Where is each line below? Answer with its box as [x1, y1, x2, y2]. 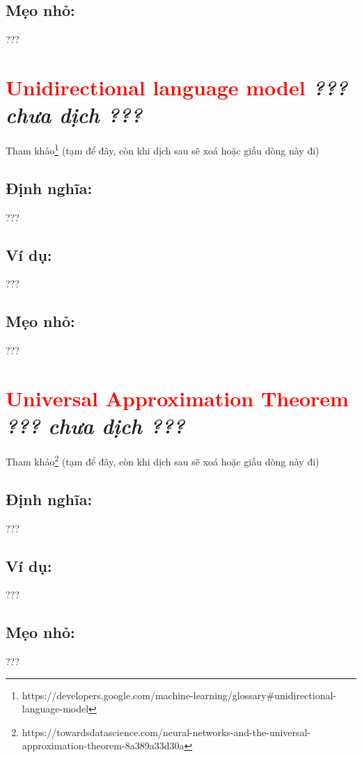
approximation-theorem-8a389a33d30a [22, 738, 184, 753]
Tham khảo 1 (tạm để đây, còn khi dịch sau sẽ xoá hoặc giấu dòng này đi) [6, 141, 320, 157]
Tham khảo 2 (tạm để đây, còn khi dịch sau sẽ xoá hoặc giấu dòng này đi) [6, 452, 320, 468]
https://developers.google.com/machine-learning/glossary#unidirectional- [22, 687, 337, 702]
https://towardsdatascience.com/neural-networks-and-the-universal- [22, 724, 311, 739]
